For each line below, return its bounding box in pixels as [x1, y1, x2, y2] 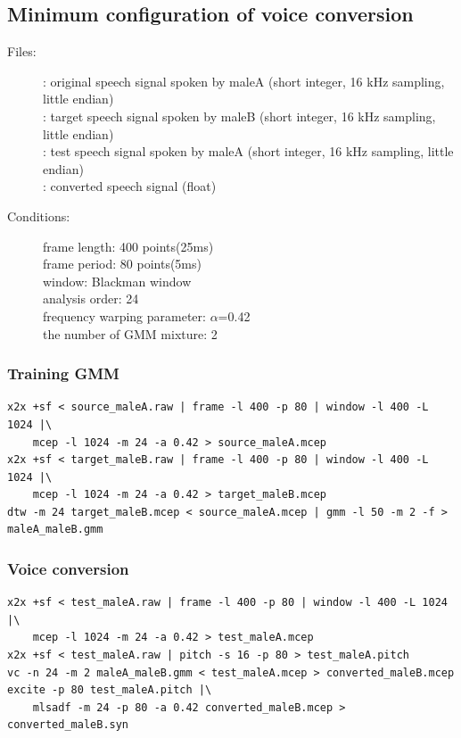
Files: [7, 42, 37, 61]
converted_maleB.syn [7, 718, 129, 732]
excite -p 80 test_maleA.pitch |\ [7, 684, 212, 697]
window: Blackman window [43, 271, 192, 290]
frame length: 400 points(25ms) [43, 236, 214, 255]
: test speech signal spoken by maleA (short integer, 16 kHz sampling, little [43, 142, 454, 161]
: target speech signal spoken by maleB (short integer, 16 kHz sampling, [43, 106, 436, 125]
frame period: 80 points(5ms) [43, 254, 202, 273]
